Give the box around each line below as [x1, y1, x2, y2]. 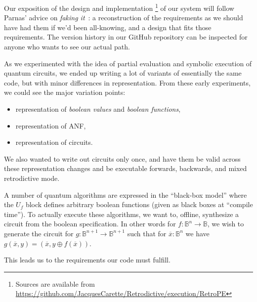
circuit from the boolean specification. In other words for [4, 218, 176, 229]
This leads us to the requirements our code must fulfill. [4, 255, 171, 265]
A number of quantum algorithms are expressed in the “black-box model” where [4, 189, 247, 200]
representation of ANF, [15, 120, 86, 130]
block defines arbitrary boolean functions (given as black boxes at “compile [25, 199, 253, 210]
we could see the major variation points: [4, 87, 126, 97]
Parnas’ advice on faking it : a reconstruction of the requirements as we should [4, 12, 243, 23]
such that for [127, 228, 167, 238]
